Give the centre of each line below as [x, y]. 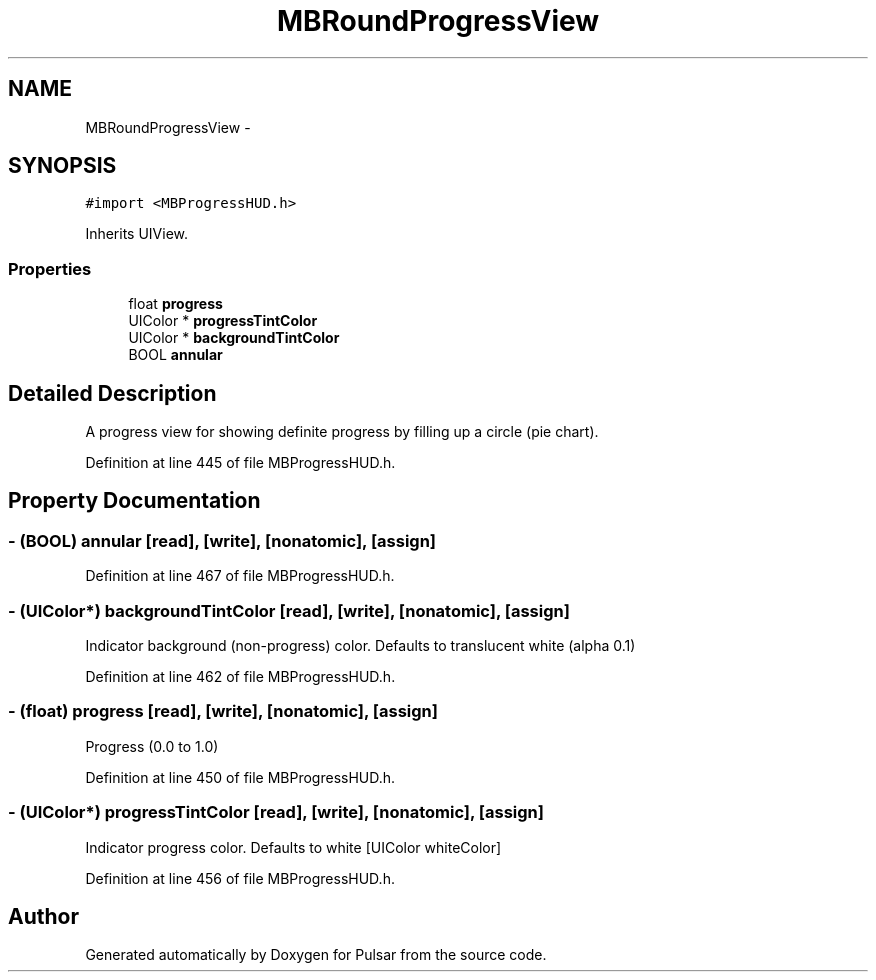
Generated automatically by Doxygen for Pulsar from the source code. [316, 955]
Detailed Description [112, 393]
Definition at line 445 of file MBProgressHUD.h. [240, 463]
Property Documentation [134, 501]
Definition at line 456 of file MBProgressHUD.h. [240, 878]
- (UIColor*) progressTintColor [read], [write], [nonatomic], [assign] [276, 812]
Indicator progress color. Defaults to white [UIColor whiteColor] [293, 847]
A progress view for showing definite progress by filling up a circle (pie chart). [342, 432]
